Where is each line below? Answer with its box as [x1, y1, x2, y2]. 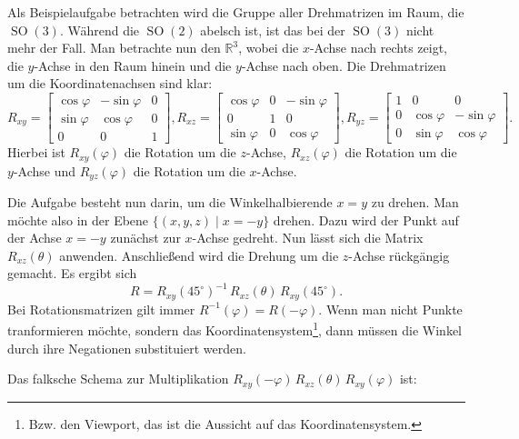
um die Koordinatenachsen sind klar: [7, 74, 213, 93]
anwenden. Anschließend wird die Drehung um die [59, 245, 339, 264]
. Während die [59, 20, 140, 39]
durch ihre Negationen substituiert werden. [7, 338, 246, 357]
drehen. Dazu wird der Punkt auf [273, 210, 459, 229]
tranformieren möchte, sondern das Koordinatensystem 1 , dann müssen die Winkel [7, 318, 463, 340]
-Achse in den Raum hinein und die [34, 55, 232, 75]
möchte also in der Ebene [7, 210, 149, 229]
